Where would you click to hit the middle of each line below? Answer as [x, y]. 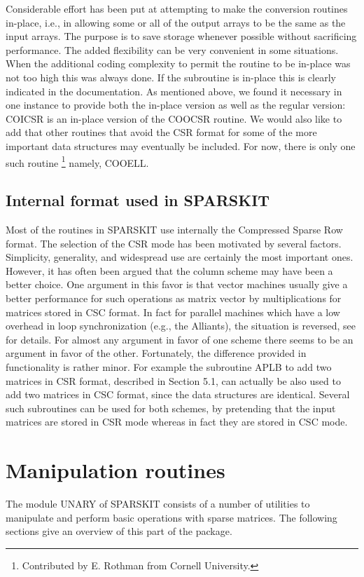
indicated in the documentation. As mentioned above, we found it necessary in [174, 91]
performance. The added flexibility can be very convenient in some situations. [172, 49]
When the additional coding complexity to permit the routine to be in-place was [178, 63]
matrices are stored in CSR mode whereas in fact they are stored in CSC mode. [177, 422]
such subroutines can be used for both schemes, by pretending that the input [171, 408]
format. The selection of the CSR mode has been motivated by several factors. [174, 243]
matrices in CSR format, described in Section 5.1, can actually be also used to [173, 380]
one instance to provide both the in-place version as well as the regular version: [176, 105]
